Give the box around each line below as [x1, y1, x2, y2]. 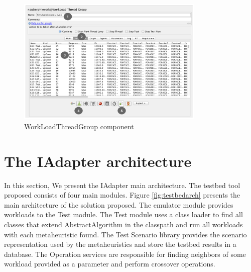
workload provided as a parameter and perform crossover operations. [4, 258, 215, 269]
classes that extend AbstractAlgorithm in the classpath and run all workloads [4, 219, 243, 229]
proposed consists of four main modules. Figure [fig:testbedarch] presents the [4, 190, 240, 200]
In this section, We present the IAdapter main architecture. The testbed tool [4, 179, 240, 190]
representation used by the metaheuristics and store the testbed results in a [4, 239, 236, 249]
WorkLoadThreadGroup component [24, 121, 134, 131]
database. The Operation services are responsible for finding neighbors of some [4, 248, 246, 259]
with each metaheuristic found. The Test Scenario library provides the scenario [4, 229, 247, 239]
